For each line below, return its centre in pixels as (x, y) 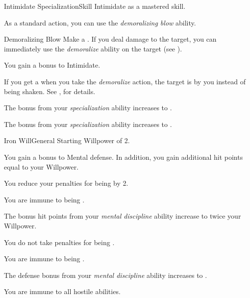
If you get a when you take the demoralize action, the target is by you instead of (125, 81)
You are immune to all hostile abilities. (62, 291)
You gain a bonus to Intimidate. (52, 65)
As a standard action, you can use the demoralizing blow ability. (100, 22)
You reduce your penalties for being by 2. (66, 183)
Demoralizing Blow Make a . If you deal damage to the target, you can (110, 39)
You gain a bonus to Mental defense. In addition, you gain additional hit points (124, 157)
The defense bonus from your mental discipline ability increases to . (106, 275)
